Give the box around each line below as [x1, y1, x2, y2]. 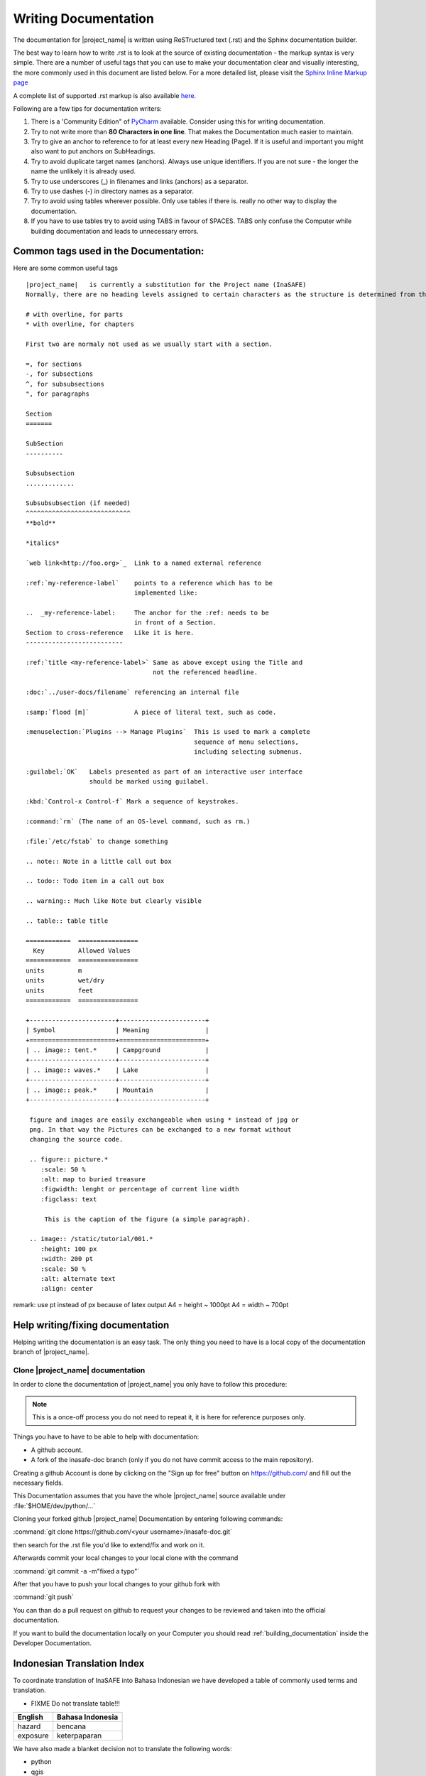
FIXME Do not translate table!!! [31, 1699, 121, 1708]
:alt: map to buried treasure [40, 1176, 146, 1184]
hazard [17, 1721, 41, 1731]
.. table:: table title [26, 916, 109, 925]
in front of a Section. [133, 619, 217, 627]
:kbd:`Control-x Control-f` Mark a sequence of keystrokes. [26, 798, 239, 806]
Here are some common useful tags [13, 264, 119, 273]
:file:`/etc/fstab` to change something [26, 837, 168, 845]
